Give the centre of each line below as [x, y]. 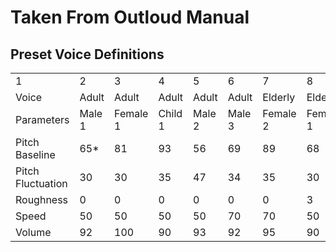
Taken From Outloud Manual [130, 17]
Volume [33, 232]
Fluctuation [41, 183]
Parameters [42, 119]
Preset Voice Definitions [87, 54]
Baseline [35, 154]
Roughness [42, 199]
